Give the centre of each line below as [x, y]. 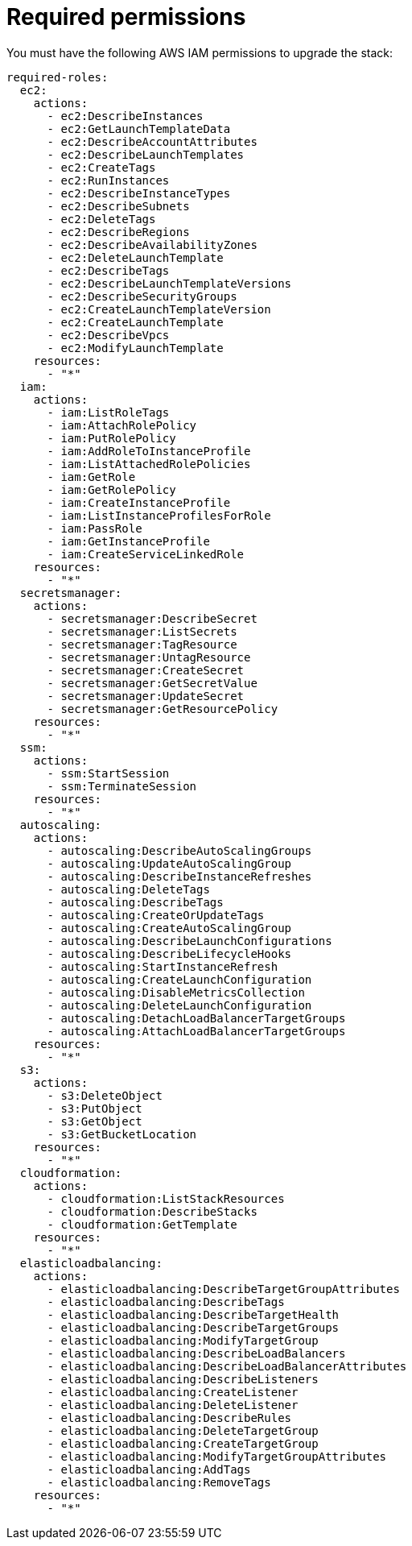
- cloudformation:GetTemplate [142, 1224]
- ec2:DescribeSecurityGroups [142, 296]
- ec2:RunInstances [108, 180]
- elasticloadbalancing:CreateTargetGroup [183, 1443]
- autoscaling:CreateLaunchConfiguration [179, 979]
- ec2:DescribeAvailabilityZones [152, 245]
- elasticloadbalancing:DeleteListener [173, 1405]
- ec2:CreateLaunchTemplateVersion [159, 309]
